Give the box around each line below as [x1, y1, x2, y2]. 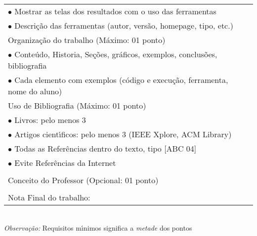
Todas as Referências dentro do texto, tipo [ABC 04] [14, 143, 197, 154]
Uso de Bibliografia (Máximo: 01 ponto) [8, 100, 146, 111]
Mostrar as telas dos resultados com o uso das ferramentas [14, 5, 216, 17]
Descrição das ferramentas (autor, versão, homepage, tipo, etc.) [14, 20, 233, 31]
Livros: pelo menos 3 [14, 114, 86, 125]
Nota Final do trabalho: [8, 192, 90, 203]
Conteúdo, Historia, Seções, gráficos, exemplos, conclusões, [14, 48, 217, 60]
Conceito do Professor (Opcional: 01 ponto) [8, 174, 159, 186]
